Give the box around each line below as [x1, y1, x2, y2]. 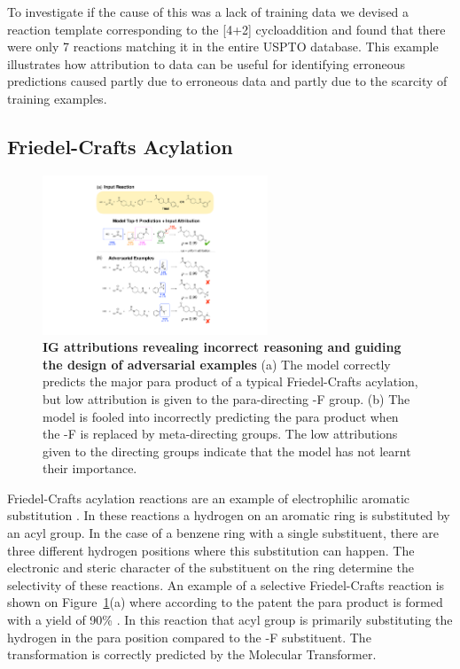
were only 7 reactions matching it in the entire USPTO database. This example [7, 37, 439, 56]
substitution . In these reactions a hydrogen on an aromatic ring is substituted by [7, 506, 450, 525]
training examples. [7, 89, 107, 107]
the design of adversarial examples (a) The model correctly [43, 354, 391, 373]
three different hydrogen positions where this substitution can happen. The [7, 541, 415, 559]
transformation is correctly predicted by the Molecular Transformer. [7, 645, 377, 664]
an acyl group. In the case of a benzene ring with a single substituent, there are [7, 524, 439, 542]
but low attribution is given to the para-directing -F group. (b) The [43, 389, 410, 408]
